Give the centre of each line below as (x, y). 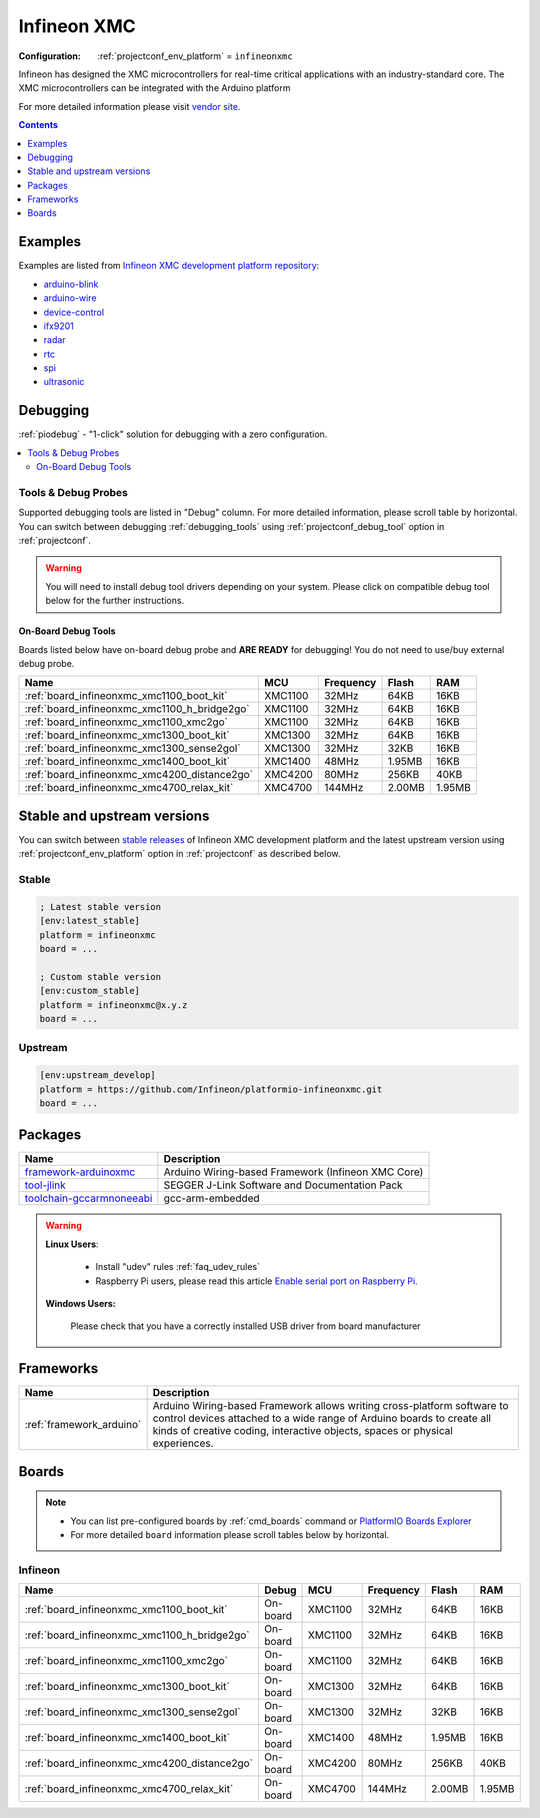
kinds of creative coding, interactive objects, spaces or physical (303, 1431)
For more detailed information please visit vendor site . (129, 106)
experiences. (183, 1443)
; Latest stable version (100, 906)
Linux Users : (72, 1244)
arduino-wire (70, 298)
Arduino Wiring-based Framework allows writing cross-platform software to (330, 1406)
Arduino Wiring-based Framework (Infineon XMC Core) (293, 1172)
